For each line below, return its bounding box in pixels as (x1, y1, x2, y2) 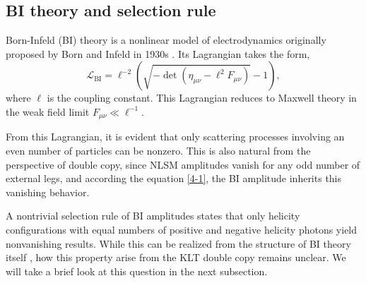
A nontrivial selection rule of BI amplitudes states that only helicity (6, 208, 300, 223)
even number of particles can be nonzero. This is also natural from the (6, 143, 311, 158)
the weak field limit (6, 104, 90, 119)
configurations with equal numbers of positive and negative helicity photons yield (6, 222, 358, 236)
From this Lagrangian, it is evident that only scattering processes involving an (6, 129, 345, 144)
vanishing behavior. (6, 184, 90, 199)
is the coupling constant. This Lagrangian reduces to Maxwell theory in (47, 90, 357, 105)
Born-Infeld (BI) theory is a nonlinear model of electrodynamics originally (6, 32, 326, 47)
